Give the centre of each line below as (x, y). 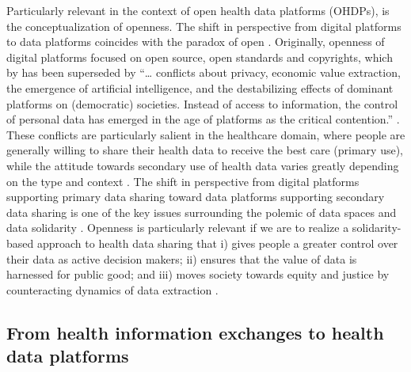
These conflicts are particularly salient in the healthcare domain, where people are (206, 134)
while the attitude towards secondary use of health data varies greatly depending (203, 165)
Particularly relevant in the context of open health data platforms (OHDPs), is (198, 10)
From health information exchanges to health (195, 332)
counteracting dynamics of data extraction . (112, 289)
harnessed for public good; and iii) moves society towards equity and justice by (198, 274)
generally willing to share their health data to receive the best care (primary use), (205, 150)
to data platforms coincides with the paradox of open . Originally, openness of (196, 42)
